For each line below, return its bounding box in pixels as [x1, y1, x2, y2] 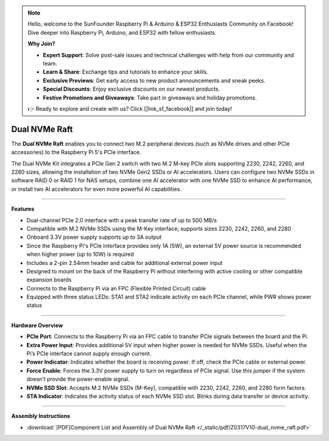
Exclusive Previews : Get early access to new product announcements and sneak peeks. [43, 77, 266, 84]
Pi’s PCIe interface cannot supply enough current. [26, 350, 152, 358]
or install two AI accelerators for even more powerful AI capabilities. [11, 185, 182, 192]
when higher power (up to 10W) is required [26, 250, 134, 258]
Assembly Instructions [11, 412, 70, 420]
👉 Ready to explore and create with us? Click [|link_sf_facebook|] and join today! [27, 105, 232, 112]
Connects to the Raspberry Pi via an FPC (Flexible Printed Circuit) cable [26, 284, 207, 292]
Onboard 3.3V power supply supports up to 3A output [26, 233, 162, 241]
